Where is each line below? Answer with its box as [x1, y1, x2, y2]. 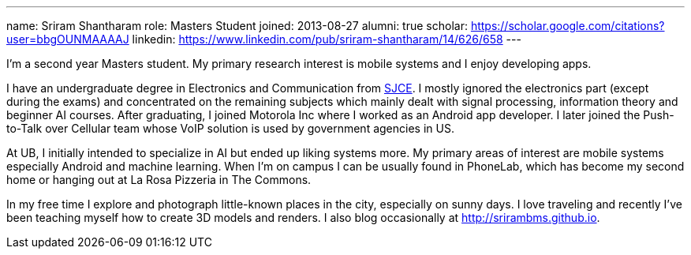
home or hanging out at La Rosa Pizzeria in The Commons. [6, 173, 312, 186]
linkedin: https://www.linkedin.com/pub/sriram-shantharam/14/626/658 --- [132, 32, 521, 46]
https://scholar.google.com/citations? [470, 19, 665, 32]
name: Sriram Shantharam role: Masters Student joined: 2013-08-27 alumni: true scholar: [6, 19, 468, 32]
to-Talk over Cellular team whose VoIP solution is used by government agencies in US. [6, 122, 454, 135]
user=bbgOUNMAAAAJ [6, 32, 129, 46]
